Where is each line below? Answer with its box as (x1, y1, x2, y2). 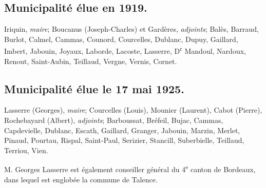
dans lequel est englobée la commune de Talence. (4, 174, 158, 184)
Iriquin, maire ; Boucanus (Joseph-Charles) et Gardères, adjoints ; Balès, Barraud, (4, 24, 259, 34)
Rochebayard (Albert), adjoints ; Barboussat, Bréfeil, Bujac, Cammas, (4, 115, 223, 126)
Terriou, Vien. (4, 144, 48, 155)
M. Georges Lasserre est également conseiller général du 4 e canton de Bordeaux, (4, 162, 256, 175)
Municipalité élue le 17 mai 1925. (4, 80, 184, 96)
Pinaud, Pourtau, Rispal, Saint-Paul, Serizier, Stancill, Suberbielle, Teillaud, (4, 135, 244, 145)
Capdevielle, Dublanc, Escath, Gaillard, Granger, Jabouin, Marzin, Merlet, (4, 124, 240, 135)
